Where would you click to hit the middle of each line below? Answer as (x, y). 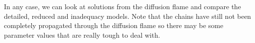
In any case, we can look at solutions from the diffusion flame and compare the (123, 6)
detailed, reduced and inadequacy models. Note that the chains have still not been (127, 16)
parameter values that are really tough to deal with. (82, 35)
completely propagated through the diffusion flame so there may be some (114, 25)
